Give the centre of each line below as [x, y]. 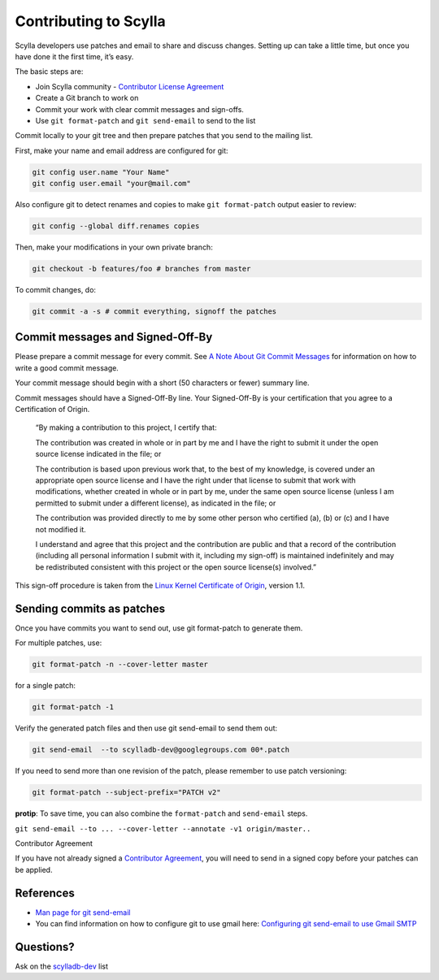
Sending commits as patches [90, 608]
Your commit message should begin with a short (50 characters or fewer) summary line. [162, 383]
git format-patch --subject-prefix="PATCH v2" [126, 793]
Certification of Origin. [52, 410]
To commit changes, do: [56, 289]
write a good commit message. [67, 368]
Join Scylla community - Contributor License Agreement [130, 86]
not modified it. [61, 529]
